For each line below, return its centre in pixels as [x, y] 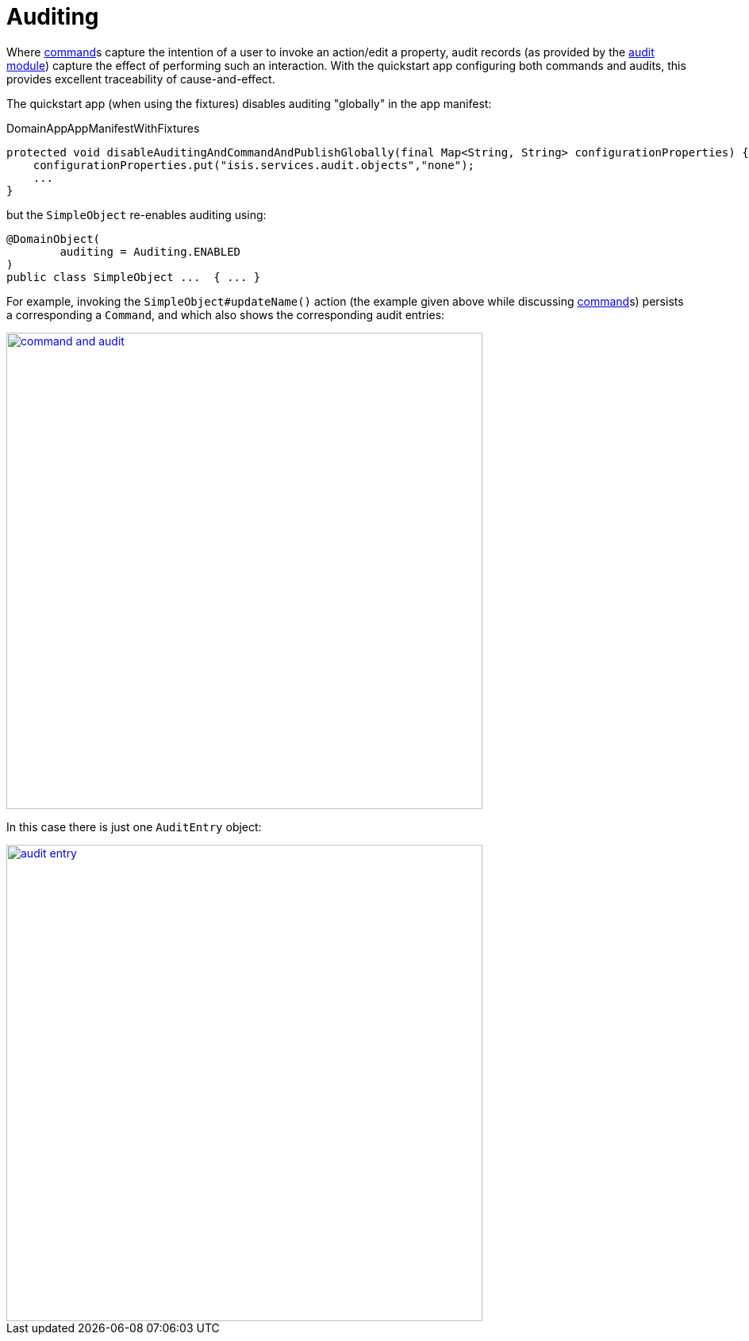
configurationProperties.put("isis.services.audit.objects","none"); [254, 165]
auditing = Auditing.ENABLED [150, 251]
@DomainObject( [54, 239]
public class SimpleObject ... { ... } [134, 277]
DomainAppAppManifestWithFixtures [103, 128]
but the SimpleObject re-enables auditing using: [136, 214]
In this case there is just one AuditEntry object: [134, 827]
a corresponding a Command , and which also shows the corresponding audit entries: [226, 314]
